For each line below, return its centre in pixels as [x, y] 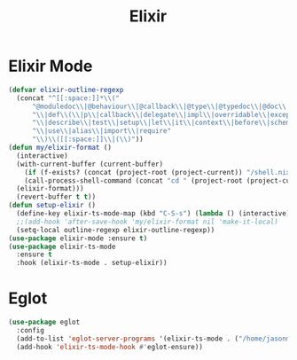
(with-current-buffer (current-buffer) [90, 164]
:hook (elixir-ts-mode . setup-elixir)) [92, 263]
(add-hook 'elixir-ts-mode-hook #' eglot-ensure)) [109, 347]
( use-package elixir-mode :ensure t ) [78, 238]
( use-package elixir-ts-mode [62, 247]
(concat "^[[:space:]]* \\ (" [68, 98]
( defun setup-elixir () [52, 206]
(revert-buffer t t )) [56, 197]
